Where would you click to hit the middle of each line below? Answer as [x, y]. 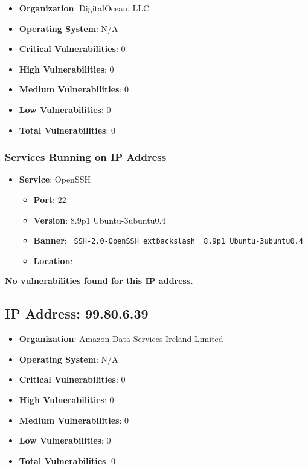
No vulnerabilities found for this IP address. [99, 281]
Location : [53, 260]
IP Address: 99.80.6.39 [77, 313]
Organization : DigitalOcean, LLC [84, 8]
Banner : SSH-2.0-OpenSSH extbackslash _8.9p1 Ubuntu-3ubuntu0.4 [168, 240]
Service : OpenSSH [55, 179]
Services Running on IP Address [86, 157]
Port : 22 [50, 199]
